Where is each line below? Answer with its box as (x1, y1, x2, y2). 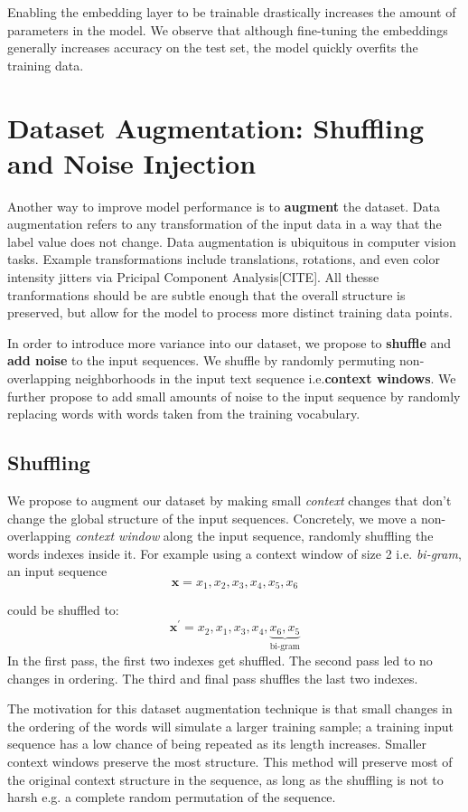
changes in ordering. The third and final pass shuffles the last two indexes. (7, 668, 418, 687)
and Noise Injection (7, 144, 257, 181)
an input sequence (7, 562, 108, 581)
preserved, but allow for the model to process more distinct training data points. (7, 303, 453, 322)
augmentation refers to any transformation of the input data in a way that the (7, 214, 442, 233)
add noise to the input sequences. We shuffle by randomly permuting (7, 351, 396, 370)
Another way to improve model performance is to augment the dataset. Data (7, 196, 440, 215)
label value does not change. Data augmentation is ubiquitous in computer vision (7, 231, 456, 250)
